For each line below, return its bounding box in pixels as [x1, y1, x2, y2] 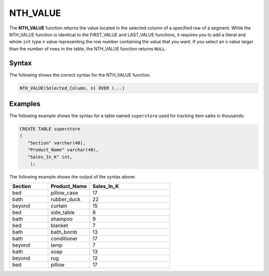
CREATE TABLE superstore [19, 126, 81, 132]
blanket [50, 222, 68, 229]
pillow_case [50, 189, 78, 196]
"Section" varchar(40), [27, 140, 86, 145]
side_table [50, 209, 75, 216]
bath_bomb [50, 229, 77, 236]
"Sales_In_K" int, [27, 154, 73, 159]
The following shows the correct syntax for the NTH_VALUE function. [9, 72, 151, 78]
